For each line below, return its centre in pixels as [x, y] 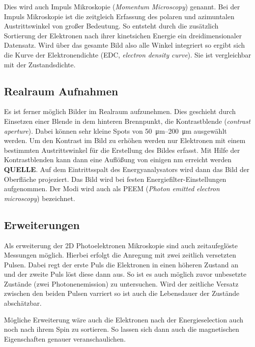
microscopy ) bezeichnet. [40, 198]
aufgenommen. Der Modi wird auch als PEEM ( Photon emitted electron [112, 188]
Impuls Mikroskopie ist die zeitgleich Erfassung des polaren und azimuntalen [119, 16]
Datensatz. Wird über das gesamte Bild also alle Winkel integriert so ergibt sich [125, 45]
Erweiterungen [42, 224]
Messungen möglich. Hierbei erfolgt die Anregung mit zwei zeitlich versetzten [120, 255]
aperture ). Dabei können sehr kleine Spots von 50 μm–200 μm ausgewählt [115, 130]
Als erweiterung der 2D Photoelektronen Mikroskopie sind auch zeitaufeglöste [121, 245]
